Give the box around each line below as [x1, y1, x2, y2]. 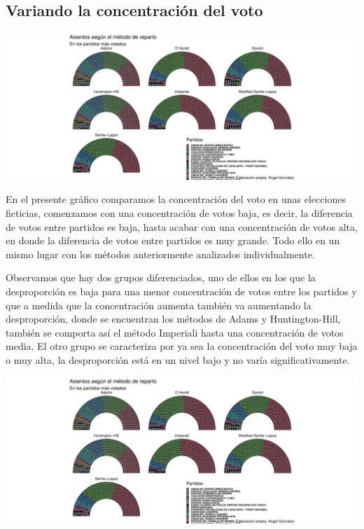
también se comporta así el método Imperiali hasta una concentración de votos [6, 325, 344, 339]
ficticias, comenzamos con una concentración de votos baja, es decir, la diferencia [6, 206, 353, 220]
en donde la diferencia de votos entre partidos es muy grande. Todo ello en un [6, 233, 340, 248]
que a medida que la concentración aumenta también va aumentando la [6, 297, 311, 312]
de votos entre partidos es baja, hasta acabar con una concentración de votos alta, [6, 219, 358, 234]
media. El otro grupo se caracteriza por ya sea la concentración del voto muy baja [6, 339, 358, 353]
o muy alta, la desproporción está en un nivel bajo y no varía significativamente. [6, 353, 350, 367]
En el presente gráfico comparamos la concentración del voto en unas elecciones [6, 192, 346, 206]
